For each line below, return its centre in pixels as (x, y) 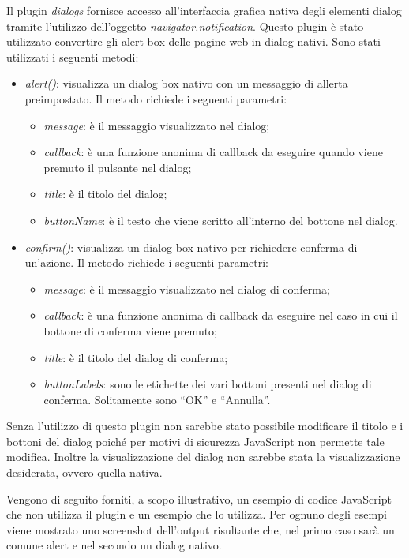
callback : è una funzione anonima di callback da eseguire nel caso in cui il (221, 315)
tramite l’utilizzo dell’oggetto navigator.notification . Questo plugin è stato (185, 26)
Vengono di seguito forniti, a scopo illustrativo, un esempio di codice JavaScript (199, 498)
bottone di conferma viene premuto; (131, 330)
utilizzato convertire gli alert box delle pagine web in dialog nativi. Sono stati (193, 41)
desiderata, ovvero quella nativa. (84, 472)
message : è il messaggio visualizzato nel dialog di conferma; (187, 288)
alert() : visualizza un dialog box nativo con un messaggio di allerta (186, 83)
